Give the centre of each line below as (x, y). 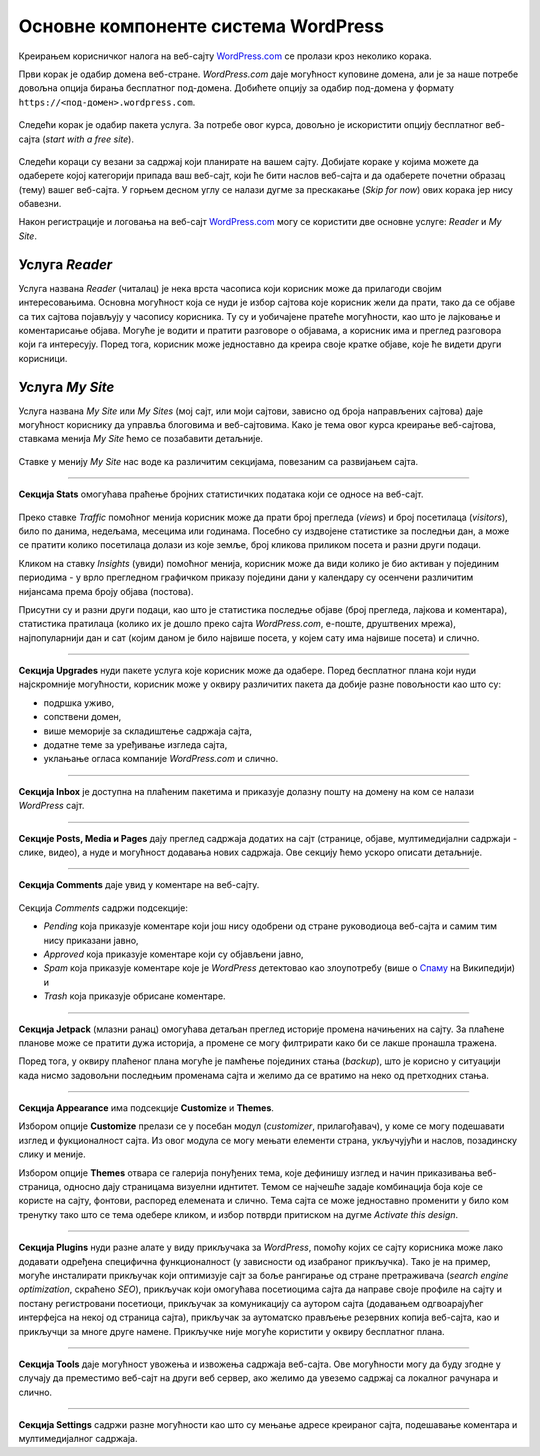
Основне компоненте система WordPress (201, 26)
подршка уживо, (79, 702)
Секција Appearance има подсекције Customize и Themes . (146, 1108)
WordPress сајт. (51, 806)
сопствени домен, (82, 717)
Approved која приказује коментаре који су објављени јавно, (173, 954)
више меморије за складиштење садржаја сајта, (147, 731)
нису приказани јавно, (91, 940)
